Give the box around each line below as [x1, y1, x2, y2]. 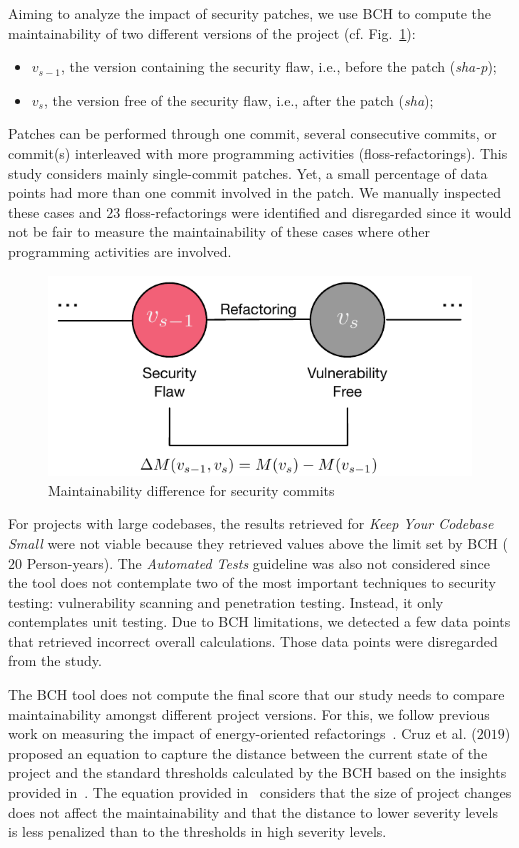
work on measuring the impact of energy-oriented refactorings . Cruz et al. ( [8, 723, 477, 744]
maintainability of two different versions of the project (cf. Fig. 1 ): [8, 22, 416, 43]
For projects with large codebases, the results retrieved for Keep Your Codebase [8, 513, 494, 534]
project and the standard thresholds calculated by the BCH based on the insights [8, 762, 507, 783]
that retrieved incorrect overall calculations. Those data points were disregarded [8, 630, 498, 651]
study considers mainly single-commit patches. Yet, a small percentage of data [8, 162, 488, 183]
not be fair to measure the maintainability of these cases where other [8, 221, 430, 242]
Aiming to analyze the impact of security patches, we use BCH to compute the [8, 3, 491, 23]
